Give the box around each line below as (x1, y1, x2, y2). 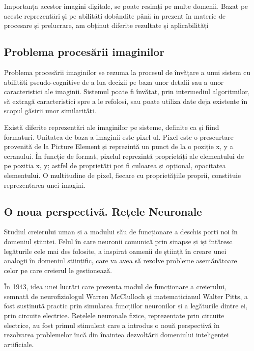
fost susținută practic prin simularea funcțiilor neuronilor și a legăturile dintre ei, (4, 301, 248, 311)
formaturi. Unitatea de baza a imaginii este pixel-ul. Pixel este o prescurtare (4, 131, 234, 142)
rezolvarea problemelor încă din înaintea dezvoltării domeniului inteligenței (4, 329, 229, 340)
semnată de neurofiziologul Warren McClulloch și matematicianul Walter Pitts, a (4, 291, 248, 301)
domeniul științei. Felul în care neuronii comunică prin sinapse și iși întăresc (4, 236, 232, 246)
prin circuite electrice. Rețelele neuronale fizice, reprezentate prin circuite (4, 310, 225, 321)
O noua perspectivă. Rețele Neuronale (4, 203, 202, 219)
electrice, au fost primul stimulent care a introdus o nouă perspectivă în (4, 320, 220, 330)
